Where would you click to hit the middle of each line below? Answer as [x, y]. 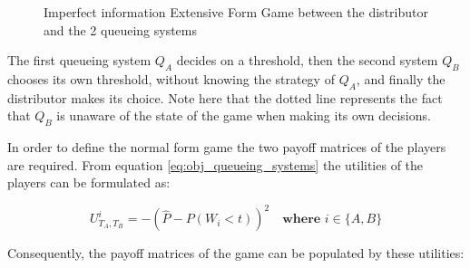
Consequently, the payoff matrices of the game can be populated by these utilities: [236, 253]
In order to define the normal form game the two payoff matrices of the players [227, 147]
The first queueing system [79, 60]
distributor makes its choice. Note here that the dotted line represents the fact [225, 97]
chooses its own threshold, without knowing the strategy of [171, 78]
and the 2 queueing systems [120, 29]
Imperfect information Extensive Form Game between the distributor [236, 12]
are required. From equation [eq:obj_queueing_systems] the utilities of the [215, 164]
